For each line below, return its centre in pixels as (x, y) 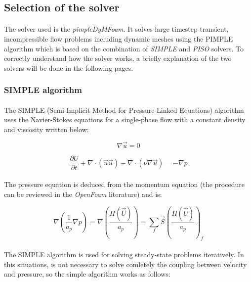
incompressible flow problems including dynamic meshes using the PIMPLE (119, 38)
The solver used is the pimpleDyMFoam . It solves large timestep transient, (116, 29)
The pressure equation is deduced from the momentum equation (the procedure (124, 184)
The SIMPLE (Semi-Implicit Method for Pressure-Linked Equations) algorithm (124, 110)
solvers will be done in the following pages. (69, 68)
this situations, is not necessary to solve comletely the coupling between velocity (125, 264)
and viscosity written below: (46, 129)
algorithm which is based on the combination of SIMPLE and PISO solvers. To (124, 48)
